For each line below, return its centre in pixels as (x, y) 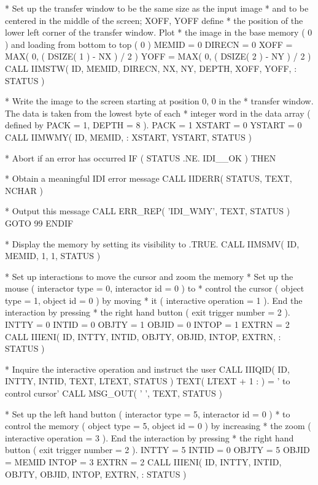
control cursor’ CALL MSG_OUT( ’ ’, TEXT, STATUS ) (114, 393)
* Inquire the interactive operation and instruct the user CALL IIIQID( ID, (147, 369)
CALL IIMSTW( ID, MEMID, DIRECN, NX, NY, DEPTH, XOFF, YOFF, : (151, 68)
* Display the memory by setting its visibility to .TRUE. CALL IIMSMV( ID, (152, 243)
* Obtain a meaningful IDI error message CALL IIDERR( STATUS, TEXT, (149, 178)
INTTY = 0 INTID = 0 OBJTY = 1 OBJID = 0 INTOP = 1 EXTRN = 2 (147, 324)
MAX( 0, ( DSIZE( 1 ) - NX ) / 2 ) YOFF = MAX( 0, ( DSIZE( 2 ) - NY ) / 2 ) (158, 56)
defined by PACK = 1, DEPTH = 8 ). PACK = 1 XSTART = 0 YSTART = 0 (153, 125)
